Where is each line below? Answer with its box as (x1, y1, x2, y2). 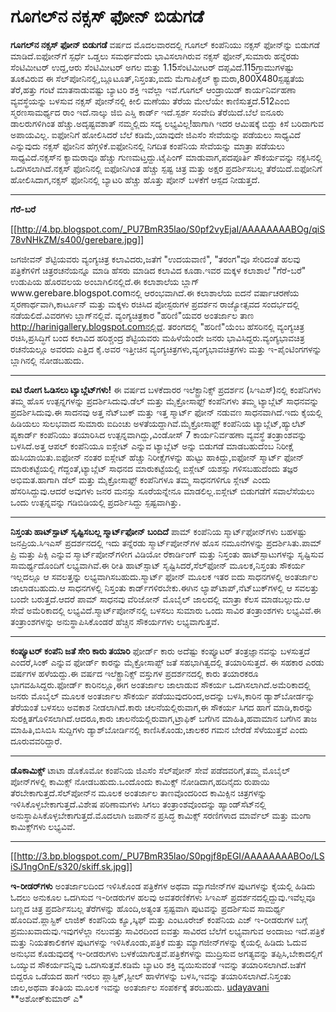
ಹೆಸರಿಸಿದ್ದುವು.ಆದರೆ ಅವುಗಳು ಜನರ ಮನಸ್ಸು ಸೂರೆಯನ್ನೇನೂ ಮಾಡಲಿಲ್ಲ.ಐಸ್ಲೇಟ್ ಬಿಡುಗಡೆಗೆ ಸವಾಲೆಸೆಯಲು (10, 485, 315, 497)
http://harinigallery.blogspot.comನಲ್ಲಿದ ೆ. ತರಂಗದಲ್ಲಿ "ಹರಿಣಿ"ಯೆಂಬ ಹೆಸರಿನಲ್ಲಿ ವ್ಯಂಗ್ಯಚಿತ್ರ (10, 320, 305, 332)
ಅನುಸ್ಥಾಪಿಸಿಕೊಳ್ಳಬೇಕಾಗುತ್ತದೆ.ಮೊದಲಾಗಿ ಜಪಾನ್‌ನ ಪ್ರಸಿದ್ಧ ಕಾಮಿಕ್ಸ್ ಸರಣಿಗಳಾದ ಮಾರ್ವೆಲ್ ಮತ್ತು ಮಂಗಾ (10, 809, 312, 821)
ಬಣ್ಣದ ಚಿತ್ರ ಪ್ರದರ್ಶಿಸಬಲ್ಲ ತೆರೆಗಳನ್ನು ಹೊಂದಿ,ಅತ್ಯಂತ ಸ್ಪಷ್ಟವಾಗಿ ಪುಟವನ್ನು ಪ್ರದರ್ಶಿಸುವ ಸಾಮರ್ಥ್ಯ (10, 902, 286, 914)
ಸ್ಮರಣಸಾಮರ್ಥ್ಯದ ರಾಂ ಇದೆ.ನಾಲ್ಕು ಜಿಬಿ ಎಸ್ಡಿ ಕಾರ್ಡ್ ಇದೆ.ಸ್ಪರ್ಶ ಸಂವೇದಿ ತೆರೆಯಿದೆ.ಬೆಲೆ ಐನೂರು (10, 106, 285, 118)
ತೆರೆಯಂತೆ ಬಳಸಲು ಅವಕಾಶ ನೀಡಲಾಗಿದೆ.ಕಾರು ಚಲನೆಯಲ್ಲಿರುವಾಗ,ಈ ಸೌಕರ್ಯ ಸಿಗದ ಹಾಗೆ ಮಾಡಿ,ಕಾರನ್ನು (10, 701, 314, 713)
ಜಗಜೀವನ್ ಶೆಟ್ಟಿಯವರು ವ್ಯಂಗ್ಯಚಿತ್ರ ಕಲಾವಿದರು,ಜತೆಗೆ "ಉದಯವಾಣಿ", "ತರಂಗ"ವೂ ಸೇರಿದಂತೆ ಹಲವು (10, 253, 301, 265)
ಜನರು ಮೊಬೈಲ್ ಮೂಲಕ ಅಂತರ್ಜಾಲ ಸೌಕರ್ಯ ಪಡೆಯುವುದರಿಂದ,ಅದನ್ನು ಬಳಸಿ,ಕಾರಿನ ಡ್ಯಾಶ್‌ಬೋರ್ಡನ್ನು (10, 690, 315, 702)
